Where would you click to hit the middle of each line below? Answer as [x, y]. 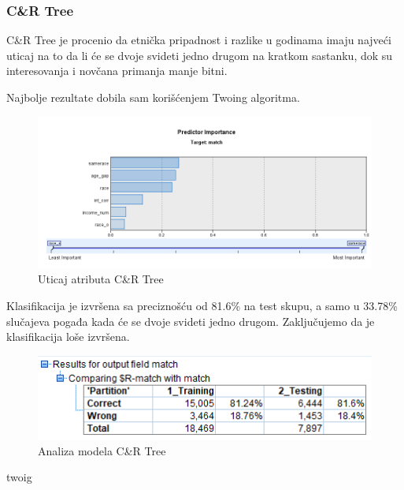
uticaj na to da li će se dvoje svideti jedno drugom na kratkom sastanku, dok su [200, 55]
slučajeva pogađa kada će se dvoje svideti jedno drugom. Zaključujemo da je [191, 321]
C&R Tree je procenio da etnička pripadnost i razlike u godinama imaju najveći [199, 40]
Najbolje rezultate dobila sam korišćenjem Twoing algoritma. [153, 97]
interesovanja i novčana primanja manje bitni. [117, 71]
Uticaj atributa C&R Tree [101, 279]
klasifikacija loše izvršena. [68, 337]
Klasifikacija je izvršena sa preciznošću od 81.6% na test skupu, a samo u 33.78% [202, 305]
